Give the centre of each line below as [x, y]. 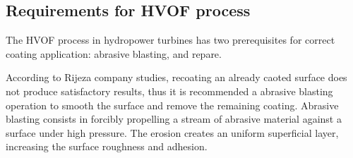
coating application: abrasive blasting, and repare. [114, 53]
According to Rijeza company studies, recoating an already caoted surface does [176, 77]
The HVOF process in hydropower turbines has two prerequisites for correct [170, 40]
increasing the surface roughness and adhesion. [107, 146]
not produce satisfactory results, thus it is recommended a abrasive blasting [169, 91]
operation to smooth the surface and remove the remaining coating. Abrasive [172, 105]
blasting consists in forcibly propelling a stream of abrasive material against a [174, 119]
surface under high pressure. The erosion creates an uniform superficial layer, [172, 132]
